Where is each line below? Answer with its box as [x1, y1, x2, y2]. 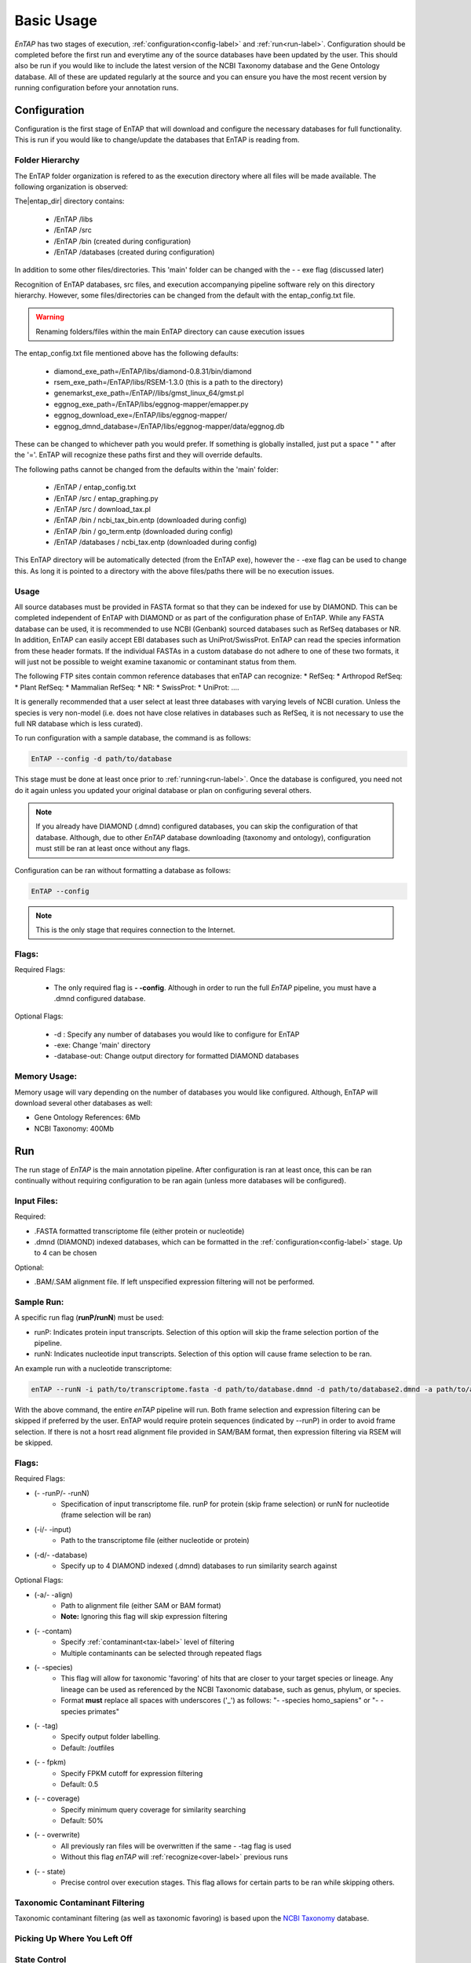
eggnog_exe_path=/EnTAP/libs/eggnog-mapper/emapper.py [53, 399, 249, 408]
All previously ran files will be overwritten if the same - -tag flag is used [60, 1841, 292, 1851]
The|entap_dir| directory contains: [14, 196, 125, 206]
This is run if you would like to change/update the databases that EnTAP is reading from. [14, 135, 300, 144]
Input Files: [14, 1195, 58, 1206]
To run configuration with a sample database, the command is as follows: [14, 733, 251, 743]
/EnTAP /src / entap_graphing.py [53, 493, 159, 503]
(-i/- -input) [34, 1524, 71, 1534]
